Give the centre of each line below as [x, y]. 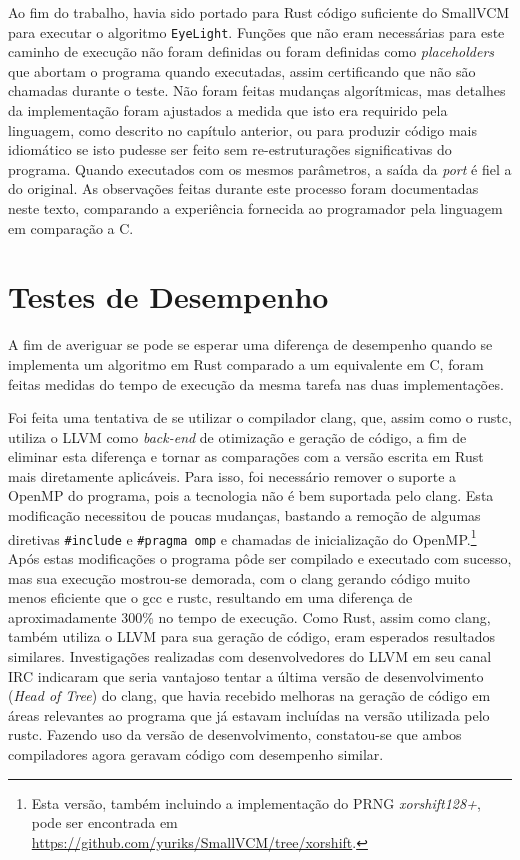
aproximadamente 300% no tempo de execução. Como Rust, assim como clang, [249, 616]
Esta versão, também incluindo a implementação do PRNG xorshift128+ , [256, 802]
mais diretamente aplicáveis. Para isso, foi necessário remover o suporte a [232, 475]
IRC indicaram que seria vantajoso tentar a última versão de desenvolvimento [246, 675]
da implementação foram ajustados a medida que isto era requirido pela [228, 110]
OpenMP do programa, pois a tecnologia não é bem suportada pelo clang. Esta [251, 495]
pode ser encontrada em [104, 822]
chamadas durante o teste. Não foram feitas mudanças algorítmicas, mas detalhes [257, 90]
